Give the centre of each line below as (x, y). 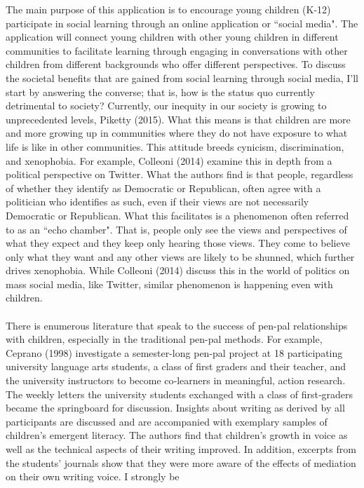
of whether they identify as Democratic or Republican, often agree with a (163, 188)
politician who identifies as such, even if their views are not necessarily (157, 202)
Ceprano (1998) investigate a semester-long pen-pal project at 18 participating (174, 352)
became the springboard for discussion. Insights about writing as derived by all (175, 408)
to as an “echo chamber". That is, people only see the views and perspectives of (176, 229)
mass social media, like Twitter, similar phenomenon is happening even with (169, 284)
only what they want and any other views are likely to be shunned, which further (180, 256)
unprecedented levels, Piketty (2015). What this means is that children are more (178, 119)
